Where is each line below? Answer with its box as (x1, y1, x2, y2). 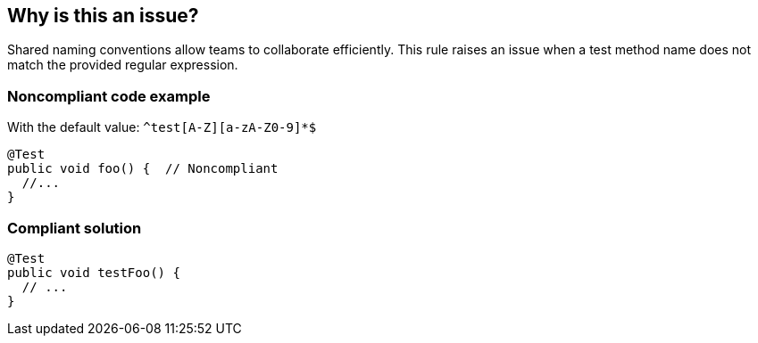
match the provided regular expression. (7, 57, 238, 73)
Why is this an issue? (7, 4, 199, 27)
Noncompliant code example (7, 86, 211, 105)
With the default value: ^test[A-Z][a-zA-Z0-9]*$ (7, 119, 317, 135)
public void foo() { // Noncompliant (7, 161, 279, 176)
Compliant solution (7, 218, 142, 237)
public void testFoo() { (7, 265, 180, 280)
